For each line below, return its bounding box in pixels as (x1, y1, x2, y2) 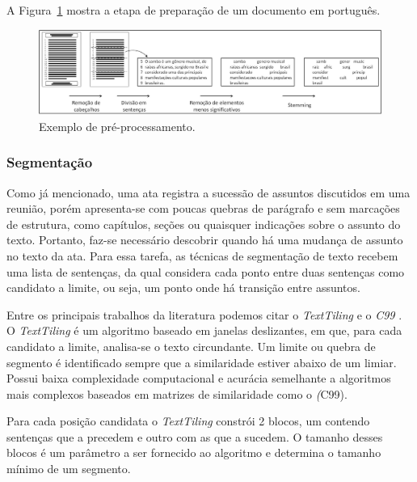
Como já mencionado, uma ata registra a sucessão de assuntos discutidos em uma (6, 184, 411, 201)
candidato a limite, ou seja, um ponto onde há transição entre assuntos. (6, 279, 360, 296)
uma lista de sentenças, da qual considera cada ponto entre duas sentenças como (6, 263, 405, 280)
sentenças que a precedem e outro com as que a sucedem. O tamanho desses (6, 428, 383, 445)
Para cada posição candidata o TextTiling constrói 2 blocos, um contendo (6, 412, 370, 429)
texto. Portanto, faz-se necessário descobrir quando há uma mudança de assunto (6, 231, 403, 248)
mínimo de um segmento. (6, 460, 131, 477)
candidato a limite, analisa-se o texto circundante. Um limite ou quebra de (6, 337, 376, 354)
